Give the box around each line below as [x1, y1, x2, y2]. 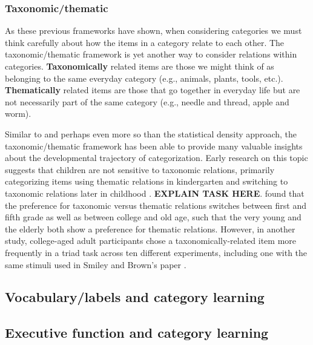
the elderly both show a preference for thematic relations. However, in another [5, 222, 295, 235]
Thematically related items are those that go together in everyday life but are [5, 84, 300, 96]
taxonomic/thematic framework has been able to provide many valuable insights [5, 139, 303, 152]
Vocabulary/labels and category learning [5, 287, 265, 306]
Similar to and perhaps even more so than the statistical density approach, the [5, 127, 297, 140]
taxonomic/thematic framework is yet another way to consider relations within [5, 48, 297, 61]
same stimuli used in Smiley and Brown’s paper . [5, 258, 186, 271]
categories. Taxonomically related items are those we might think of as [5, 60, 274, 72]
